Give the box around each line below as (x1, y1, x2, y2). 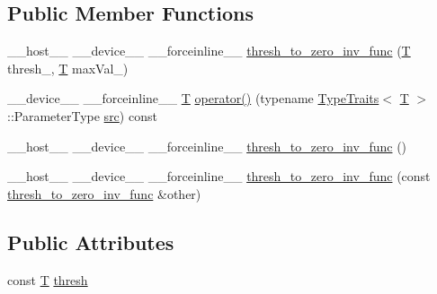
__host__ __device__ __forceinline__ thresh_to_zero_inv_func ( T (7, 41, 411, 60)
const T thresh (7, 270, 88, 289)
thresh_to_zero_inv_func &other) (7, 184, 201, 203)
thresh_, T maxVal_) (7, 58, 129, 77)
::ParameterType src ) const (7, 106, 157, 125)
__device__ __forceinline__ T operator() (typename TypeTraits (7, 89, 379, 108)
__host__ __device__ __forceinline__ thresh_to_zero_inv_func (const (7, 167, 431, 186)
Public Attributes (7, 228, 174, 255)
